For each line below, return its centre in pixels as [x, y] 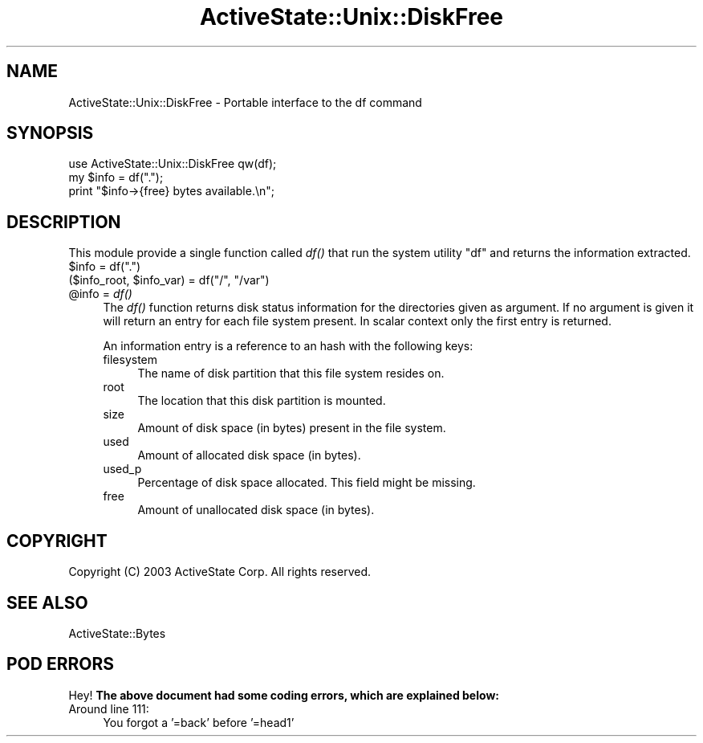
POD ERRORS [60, 664]
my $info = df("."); [116, 178]
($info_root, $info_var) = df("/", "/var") [169, 280]
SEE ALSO [47, 602]
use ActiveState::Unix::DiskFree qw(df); [173, 164]
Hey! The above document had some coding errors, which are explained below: [284, 695]
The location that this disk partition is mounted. [262, 401]
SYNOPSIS [50, 133]
